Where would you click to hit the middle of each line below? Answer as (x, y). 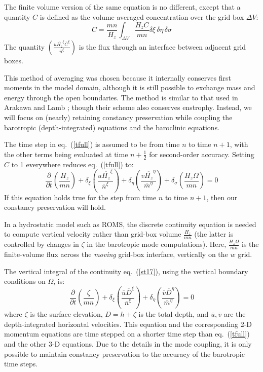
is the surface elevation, (66, 314)
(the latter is (214, 234)
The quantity (25, 46)
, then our (222, 197)
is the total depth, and (174, 314)
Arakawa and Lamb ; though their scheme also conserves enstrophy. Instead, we (128, 107)
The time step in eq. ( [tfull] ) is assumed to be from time (92, 144)
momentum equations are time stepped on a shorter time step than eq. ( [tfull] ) (127, 334)
